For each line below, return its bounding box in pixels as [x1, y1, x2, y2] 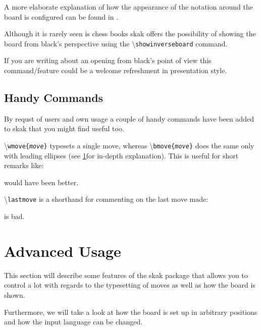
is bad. [4, 211, 25, 222]
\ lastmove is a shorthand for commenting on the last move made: [4, 194, 208, 204]
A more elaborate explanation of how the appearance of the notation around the [4, 2, 253, 12]
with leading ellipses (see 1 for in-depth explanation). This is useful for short [4, 150, 239, 160]
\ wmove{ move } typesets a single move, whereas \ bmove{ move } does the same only [4, 140, 254, 151]
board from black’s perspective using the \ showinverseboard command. [4, 38, 228, 48]
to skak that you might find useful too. [4, 123, 124, 134]
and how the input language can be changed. [4, 316, 143, 327]
